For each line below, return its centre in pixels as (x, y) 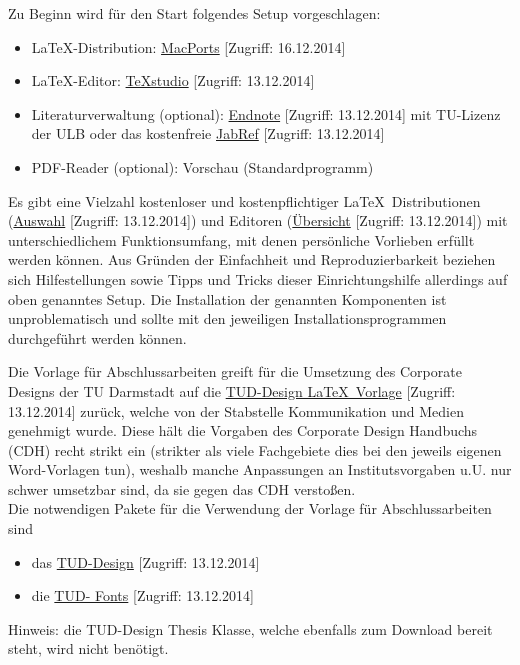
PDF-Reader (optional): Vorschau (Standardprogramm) (202, 166)
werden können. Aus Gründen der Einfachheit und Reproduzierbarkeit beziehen (252, 259)
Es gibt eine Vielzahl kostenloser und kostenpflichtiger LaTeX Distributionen (244, 200)
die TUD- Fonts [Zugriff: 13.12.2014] (142, 595)
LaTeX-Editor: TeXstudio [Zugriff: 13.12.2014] (173, 80)
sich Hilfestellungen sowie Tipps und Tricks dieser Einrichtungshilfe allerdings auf (258, 278)
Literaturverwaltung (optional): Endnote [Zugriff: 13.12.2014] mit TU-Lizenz (266, 113)
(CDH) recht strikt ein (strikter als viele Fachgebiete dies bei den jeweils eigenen (255, 449)
